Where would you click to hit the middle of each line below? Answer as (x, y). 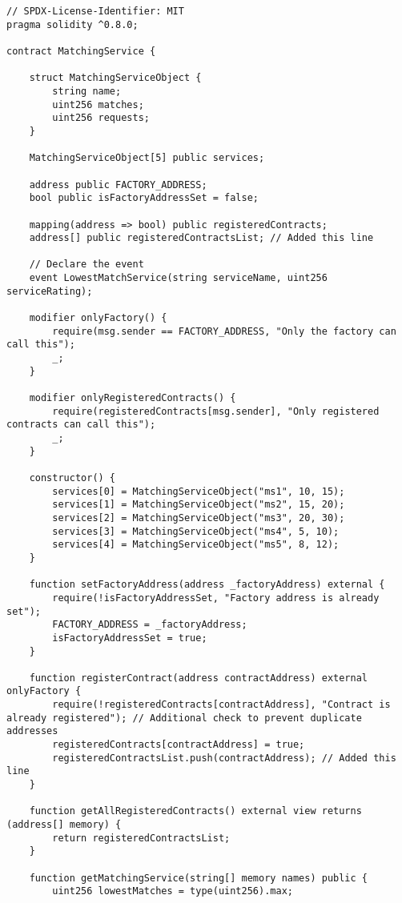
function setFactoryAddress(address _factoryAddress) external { (207, 585)
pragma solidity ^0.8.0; (72, 24)
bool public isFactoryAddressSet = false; (144, 198)
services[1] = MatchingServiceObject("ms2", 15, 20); (199, 505)
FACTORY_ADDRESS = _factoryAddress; (150, 625)
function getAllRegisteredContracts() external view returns (195, 811)
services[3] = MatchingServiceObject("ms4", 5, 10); (196, 531)
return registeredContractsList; (141, 838)
